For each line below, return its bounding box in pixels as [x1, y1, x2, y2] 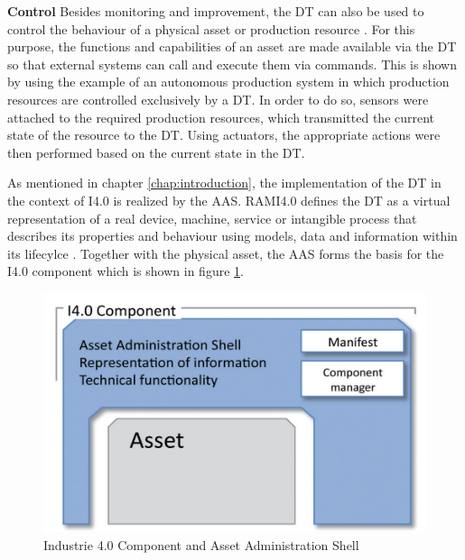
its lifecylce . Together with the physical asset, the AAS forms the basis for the [7, 243, 444, 262]
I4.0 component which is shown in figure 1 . [7, 262, 244, 280]
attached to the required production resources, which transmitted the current [7, 107, 435, 126]
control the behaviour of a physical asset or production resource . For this [7, 19, 415, 38]
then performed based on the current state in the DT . [7, 142, 305, 161]
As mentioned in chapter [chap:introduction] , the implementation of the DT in [7, 173, 442, 192]
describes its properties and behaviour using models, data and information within [7, 226, 458, 245]
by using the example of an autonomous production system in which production [7, 72, 450, 91]
